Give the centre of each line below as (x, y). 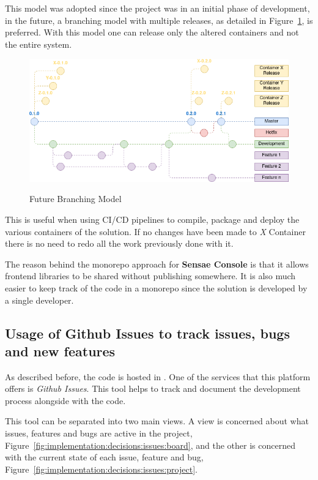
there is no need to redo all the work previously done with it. (119, 243)
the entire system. (39, 44)
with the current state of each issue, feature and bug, (104, 457)
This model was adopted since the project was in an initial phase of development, (157, 8)
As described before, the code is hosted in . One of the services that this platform (158, 376)
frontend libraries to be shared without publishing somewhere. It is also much (150, 276)
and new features (60, 351)
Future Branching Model (76, 199)
